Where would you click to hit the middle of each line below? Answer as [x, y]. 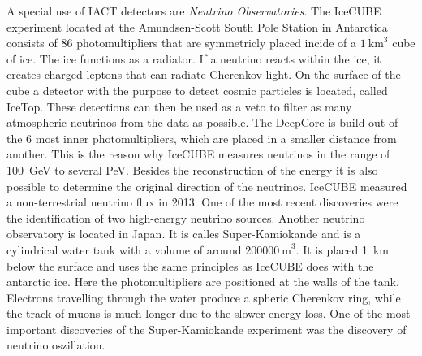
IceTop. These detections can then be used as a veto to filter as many [179, 106]
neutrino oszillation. [56, 345]
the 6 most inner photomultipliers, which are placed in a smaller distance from [202, 138]
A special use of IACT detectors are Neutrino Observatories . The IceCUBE [194, 11]
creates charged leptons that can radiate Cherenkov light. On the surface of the [204, 74]
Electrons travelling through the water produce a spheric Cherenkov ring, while [204, 297]
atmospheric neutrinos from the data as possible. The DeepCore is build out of [202, 122]
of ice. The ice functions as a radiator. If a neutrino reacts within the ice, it [194, 58]
